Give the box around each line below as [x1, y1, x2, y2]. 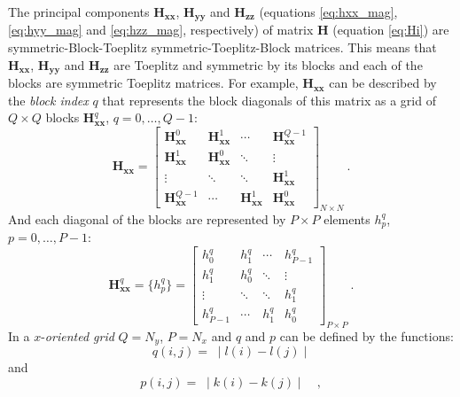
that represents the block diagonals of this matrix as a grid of [102, 90, 436, 109]
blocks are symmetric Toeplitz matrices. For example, [8, 74, 299, 92]
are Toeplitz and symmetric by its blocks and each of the [113, 55, 423, 74]
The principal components [8, 3, 150, 20]
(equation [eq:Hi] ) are [332, 20, 449, 39]
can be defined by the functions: [279, 326, 454, 345]
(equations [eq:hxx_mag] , [259, 3, 398, 20]
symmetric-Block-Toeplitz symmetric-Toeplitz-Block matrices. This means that [8, 38, 437, 57]
